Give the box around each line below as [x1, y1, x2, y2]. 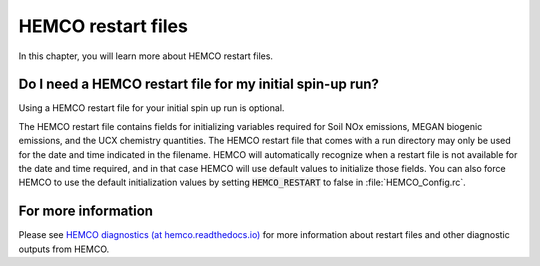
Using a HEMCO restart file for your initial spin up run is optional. [18, 102, 285, 114]
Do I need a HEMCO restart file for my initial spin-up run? [18, 76, 380, 93]
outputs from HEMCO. [18, 243, 110, 255]
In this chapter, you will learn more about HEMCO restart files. [18, 50, 274, 62]
